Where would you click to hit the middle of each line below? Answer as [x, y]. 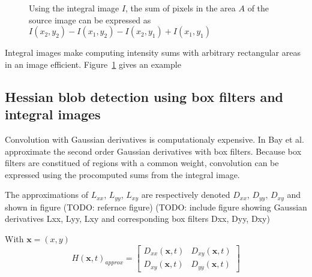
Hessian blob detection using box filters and [144, 96]
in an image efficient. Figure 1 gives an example [93, 64]
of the [258, 8]
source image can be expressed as [90, 19]
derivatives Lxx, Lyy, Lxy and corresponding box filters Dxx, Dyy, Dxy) [137, 219]
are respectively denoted [186, 195]
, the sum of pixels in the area [181, 8]
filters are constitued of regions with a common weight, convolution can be [142, 163]
